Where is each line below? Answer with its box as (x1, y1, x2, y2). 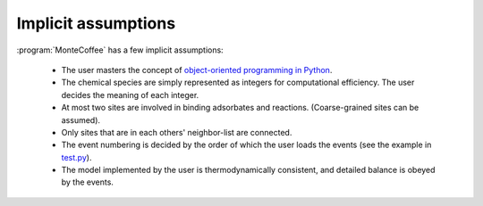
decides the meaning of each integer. (61, 89, 199, 100)
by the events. (61, 177, 114, 187)
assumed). (61, 114, 101, 125)
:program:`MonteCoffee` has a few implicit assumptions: (16, 45, 224, 55)
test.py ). (61, 152, 92, 162)
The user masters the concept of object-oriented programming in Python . (61, 64, 333, 75)
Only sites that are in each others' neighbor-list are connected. (61, 127, 292, 137)
